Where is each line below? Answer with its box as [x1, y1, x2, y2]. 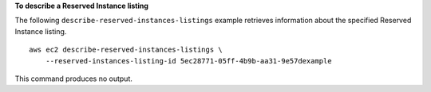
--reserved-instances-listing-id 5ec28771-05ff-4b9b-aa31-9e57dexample [45, 56, 332, 65]
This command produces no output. [14, 74, 133, 83]
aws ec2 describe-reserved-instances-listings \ [29, 45, 223, 55]
